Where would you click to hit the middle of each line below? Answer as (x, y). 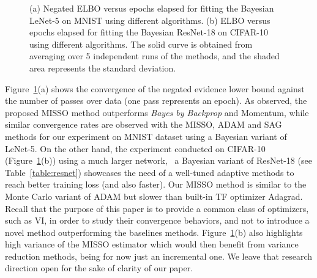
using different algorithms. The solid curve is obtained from (141, 44)
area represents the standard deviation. (103, 68)
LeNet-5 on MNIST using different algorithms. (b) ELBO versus (150, 20)
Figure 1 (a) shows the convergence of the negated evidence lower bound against (155, 88)
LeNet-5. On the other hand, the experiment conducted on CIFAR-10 (135, 148)
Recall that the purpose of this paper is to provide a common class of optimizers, (157, 208)
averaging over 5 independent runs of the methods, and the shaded (155, 56)
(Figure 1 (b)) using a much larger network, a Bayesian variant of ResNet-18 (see (158, 160)
